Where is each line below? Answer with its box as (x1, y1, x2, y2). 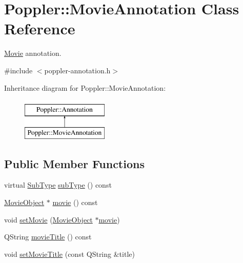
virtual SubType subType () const (4, 179, 112, 190)
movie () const (52, 197, 98, 208)
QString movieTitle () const (4, 231, 92, 242)
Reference (4, 18, 75, 39)
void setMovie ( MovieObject (4, 214, 93, 225)
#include (4, 65, 33, 75)
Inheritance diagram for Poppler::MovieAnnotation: (4, 82, 166, 93)
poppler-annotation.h (44, 65, 111, 75)
